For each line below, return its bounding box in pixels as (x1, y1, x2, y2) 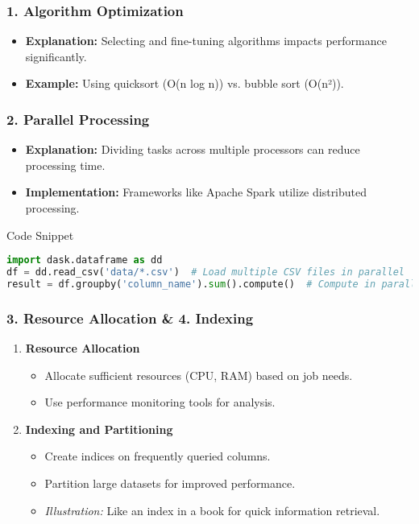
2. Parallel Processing (6, 109, 150, 129)
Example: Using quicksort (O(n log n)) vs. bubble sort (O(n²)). (25, 75, 344, 92)
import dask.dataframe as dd (6, 254, 163, 266)
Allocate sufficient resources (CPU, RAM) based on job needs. (44, 366, 353, 383)
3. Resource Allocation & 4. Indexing (6, 307, 254, 328)
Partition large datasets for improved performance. (44, 475, 296, 491)
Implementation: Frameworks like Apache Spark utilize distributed (25, 184, 367, 200)
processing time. (25, 156, 106, 173)
